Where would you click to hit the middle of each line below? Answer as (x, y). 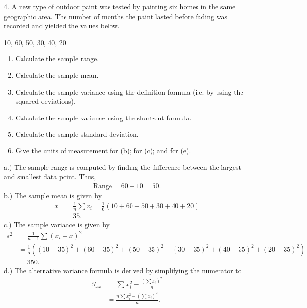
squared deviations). (45, 101)
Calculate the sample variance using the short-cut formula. (103, 117)
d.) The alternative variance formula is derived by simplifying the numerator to (123, 270)
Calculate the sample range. (57, 59)
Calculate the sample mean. (57, 75)
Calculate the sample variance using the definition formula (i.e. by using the (129, 91)
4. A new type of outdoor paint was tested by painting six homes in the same (120, 6)
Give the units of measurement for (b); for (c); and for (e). (103, 150)
